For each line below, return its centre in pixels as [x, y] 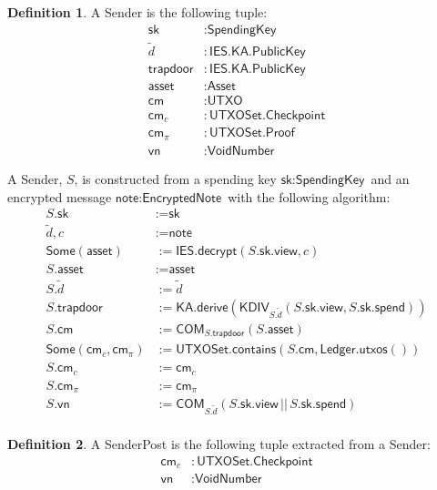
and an [390, 178]
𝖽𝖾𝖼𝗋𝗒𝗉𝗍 [218, 252]
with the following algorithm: [309, 196]
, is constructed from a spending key [175, 178]
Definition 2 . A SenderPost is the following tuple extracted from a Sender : [219, 444]
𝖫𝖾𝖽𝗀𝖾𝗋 [338, 350]
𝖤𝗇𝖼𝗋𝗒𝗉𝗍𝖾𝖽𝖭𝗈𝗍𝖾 [182, 198]
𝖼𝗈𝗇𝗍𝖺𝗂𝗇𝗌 [254, 350]
